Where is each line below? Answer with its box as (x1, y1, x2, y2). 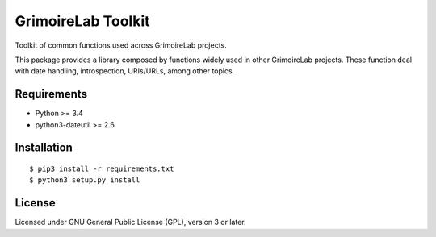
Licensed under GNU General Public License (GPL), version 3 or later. (15, 218, 246, 227)
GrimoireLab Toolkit (15, 12, 150, 30)
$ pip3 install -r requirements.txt (29, 164, 174, 173)
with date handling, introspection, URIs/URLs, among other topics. (15, 66, 235, 76)
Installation (15, 141, 73, 155)
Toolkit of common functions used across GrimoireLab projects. (15, 40, 227, 50)
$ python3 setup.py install (29, 176, 140, 185)
